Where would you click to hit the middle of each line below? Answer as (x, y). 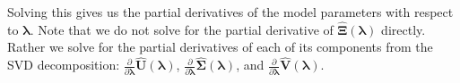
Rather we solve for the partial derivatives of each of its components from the (220, 47)
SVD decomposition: (64, 65)
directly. (404, 29)
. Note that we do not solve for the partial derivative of (182, 29)
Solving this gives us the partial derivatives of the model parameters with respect (230, 12)
